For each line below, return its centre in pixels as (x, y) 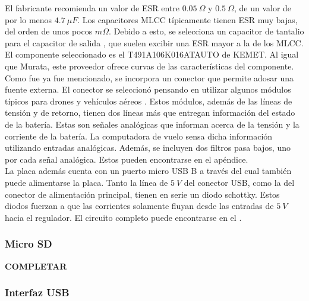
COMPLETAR (36, 266)
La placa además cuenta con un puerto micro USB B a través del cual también (148, 171)
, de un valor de (263, 8)
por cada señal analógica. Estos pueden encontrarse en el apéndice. (127, 159)
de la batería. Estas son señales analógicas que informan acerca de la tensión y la (152, 124)
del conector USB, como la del (239, 182)
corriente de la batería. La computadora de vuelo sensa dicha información (139, 136)
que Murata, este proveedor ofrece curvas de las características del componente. (149, 66)
